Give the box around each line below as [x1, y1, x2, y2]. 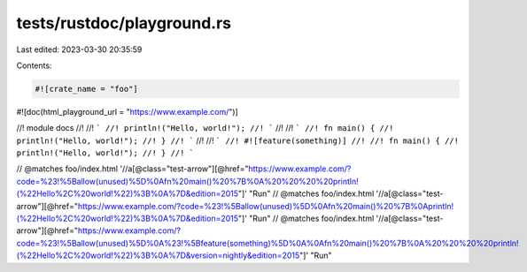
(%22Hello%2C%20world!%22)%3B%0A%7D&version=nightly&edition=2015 [16, 250, 300, 261]
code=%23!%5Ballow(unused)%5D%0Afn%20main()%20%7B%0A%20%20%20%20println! [16, 176, 359, 186]
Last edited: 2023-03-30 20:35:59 [16, 44, 143, 55]
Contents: [16, 60, 52, 71]
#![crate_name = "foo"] [35, 84, 139, 94]
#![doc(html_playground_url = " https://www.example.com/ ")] [16, 106, 238, 117]
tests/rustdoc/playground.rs [16, 13, 232, 33]
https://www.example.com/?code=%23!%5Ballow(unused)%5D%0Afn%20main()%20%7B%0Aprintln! [77, 200, 454, 211]
